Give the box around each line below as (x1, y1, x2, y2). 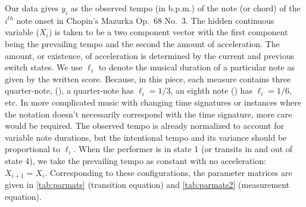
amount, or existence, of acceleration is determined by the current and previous (5, 49, 295, 61)
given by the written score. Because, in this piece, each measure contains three (5, 72, 291, 85)
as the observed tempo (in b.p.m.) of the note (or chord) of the (70, 2, 301, 14)
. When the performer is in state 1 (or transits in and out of (73, 143, 293, 155)
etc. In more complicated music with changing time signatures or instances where (5, 95, 301, 108)
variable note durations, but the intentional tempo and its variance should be (5, 131, 287, 143)
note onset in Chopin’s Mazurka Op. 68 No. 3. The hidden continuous (16, 14, 274, 26)
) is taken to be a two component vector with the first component (48, 26, 288, 38)
